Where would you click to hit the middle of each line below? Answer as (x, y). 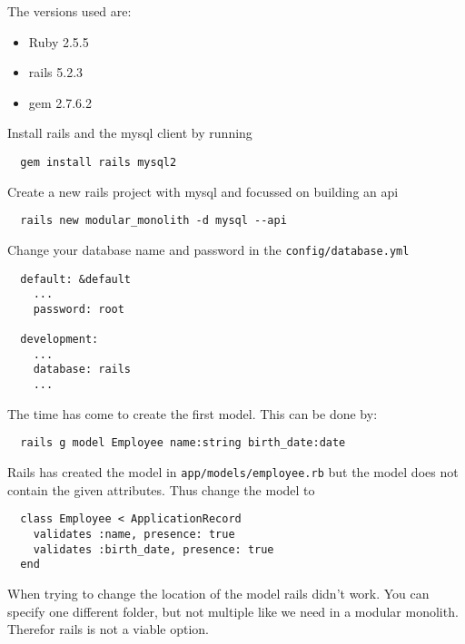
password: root (79, 309)
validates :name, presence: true (134, 534)
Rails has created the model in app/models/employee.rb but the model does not (233, 472)
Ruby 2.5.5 (59, 41)
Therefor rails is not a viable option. (108, 629)
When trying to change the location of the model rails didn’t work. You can (218, 593)
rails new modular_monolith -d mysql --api (153, 221)
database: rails (82, 370)
